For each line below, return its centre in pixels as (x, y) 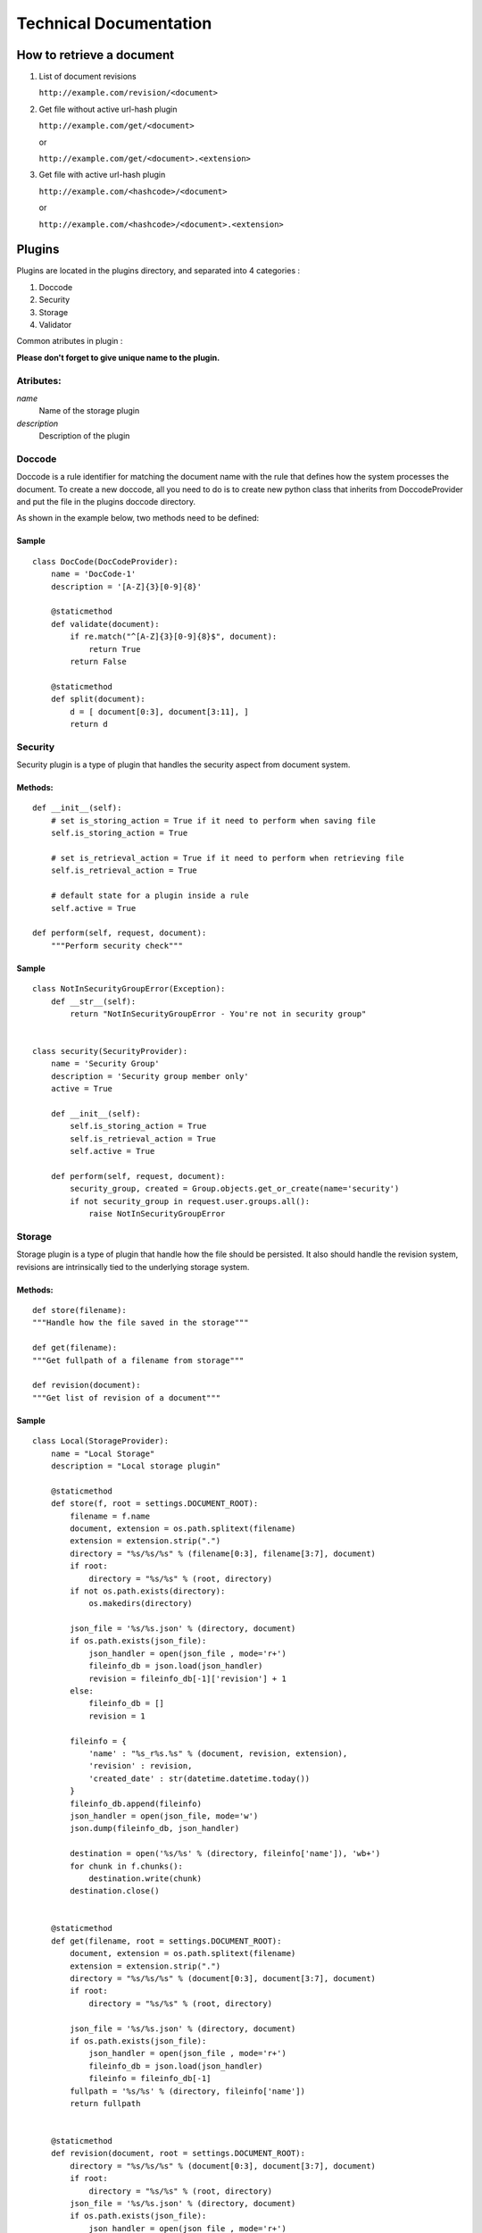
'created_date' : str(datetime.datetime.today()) (199, 1778)
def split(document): (98, 699)
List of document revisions (88, 77)
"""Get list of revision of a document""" (127, 1397)
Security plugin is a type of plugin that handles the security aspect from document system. (183, 765)
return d (89, 724)
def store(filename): (79, 1310)
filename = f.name (110, 1516)
